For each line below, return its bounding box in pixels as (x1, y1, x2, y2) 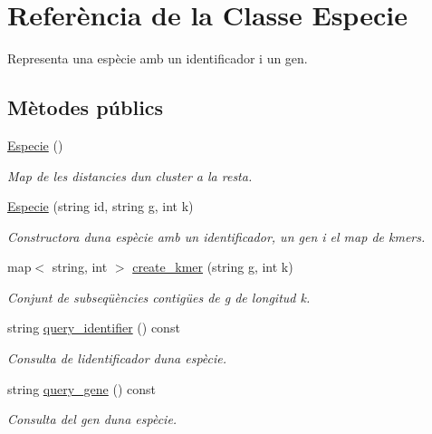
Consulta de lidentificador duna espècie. (7, 349, 227, 368)
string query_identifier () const (7, 318, 180, 337)
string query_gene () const (7, 379, 156, 398)
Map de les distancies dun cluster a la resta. (7, 166, 253, 185)
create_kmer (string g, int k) (132, 257, 293, 276)
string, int (52, 257, 108, 276)
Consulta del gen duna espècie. (7, 410, 178, 429)
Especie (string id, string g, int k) (7, 197, 194, 216)
